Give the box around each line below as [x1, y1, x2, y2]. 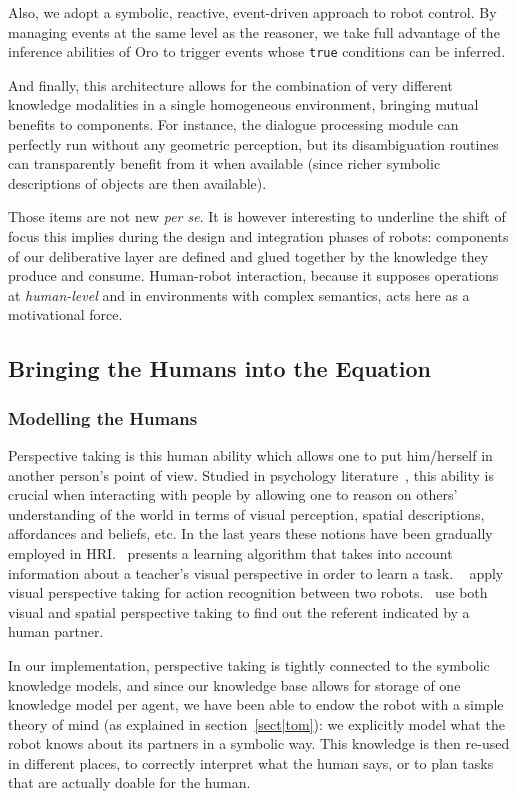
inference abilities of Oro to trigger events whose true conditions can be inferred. [8, 41, 506, 62]
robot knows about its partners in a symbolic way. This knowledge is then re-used [8, 733, 510, 754]
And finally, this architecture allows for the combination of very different [8, 74, 453, 95]
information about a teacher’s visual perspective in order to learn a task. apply [8, 562, 504, 583]
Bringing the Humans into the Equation [8, 353, 431, 384]
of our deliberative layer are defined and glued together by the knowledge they [8, 245, 489, 266]
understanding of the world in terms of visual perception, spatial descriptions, [8, 503, 485, 524]
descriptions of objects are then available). [8, 172, 267, 193]
